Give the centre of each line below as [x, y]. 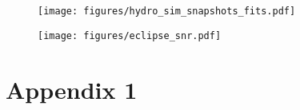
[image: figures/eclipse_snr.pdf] [130, 35]
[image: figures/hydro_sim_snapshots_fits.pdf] [167, 11]
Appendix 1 [72, 89]
